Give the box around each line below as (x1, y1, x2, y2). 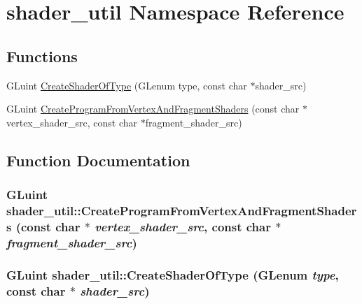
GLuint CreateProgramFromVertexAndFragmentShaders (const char (6, 101, 300, 116)
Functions (6, 45, 78, 66)
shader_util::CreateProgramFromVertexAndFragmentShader (6, 201, 357, 219)
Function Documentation (6, 149, 190, 171)
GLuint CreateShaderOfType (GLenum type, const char (6, 78, 247, 92)
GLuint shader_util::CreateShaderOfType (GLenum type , (6, 266, 339, 283)
